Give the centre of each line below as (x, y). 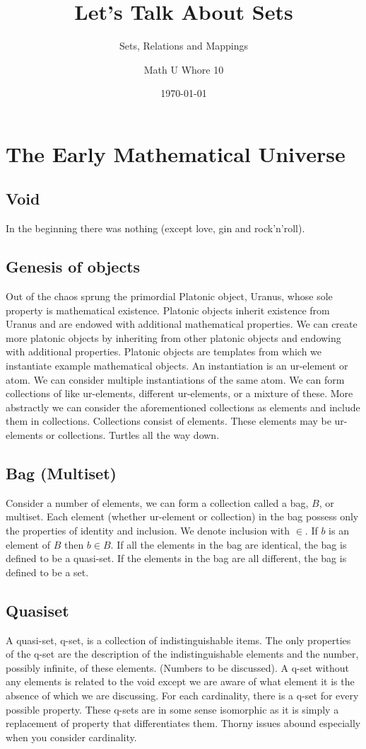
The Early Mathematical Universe (176, 153)
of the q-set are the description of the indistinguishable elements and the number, (182, 654)
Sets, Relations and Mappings (184, 46)
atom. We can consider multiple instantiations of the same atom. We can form (175, 379)
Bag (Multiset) (61, 473)
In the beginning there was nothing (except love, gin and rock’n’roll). (155, 228)
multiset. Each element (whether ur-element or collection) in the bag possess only (182, 516)
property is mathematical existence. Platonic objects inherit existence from (168, 310)
